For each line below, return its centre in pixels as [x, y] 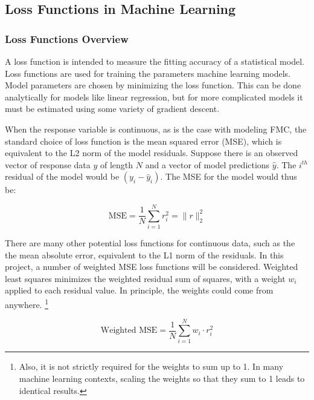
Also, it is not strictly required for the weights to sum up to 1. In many [151, 366]
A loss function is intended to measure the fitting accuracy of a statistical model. [155, 61]
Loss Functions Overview [67, 38]
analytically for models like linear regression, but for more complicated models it [154, 97]
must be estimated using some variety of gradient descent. [112, 109]
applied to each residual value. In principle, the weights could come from [139, 290]
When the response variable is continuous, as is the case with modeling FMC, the [156, 129]
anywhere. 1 [27, 303]
